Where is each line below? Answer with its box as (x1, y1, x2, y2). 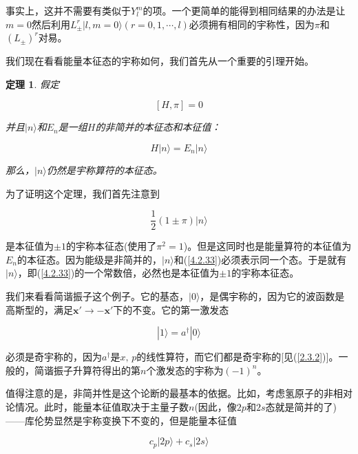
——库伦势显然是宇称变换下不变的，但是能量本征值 (6, 413, 237, 427)
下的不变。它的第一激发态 (113, 302, 229, 316)
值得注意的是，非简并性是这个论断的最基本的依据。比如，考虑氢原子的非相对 (6, 386, 352, 400)
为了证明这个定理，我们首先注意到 (6, 186, 160, 200)
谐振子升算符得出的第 (43, 363, 140, 377)
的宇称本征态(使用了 (65, 239, 157, 253)
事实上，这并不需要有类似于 (6, 3, 131, 17)
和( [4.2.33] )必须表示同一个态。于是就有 (173, 252, 347, 266)
